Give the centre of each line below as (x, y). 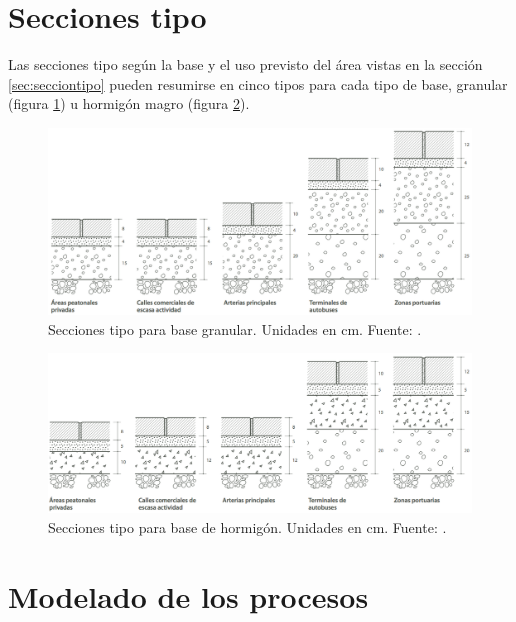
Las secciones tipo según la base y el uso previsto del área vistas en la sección (245, 64)
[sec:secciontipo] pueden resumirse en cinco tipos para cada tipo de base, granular (258, 83)
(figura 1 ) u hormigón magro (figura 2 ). (129, 103)
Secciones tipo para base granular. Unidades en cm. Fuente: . (235, 328)
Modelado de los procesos (188, 595)
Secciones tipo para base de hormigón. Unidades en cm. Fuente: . (247, 527)
